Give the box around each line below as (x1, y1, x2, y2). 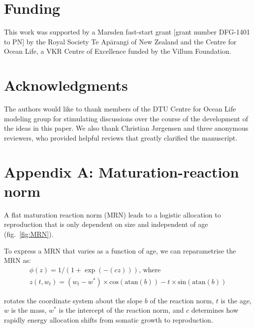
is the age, (221, 295, 252, 305)
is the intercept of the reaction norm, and (59, 305, 184, 315)
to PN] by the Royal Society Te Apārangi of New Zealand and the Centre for (4, 36, 237, 46)
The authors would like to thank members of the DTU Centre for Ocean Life (4, 104, 236, 114)
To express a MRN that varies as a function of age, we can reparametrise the (4, 245, 236, 255)
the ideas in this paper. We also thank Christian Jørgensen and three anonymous (4, 123, 249, 133)
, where (138, 266, 161, 274)
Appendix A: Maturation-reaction (4, 161, 239, 182)
